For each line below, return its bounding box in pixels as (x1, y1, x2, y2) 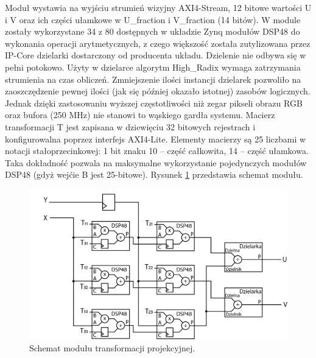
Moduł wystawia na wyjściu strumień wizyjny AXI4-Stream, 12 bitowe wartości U (5, 1, 312, 13)
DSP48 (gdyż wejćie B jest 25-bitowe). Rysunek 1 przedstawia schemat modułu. (5, 168, 303, 181)
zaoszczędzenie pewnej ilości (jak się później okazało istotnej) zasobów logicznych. (5, 85, 311, 97)
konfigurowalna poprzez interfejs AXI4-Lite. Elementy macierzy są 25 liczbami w (5, 132, 306, 145)
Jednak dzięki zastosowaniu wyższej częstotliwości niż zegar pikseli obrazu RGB (5, 96, 303, 109)
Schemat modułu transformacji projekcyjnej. (29, 341, 195, 354)
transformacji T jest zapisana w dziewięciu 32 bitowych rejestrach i (5, 120, 256, 133)
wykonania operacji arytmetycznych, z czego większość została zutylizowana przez (5, 37, 311, 49)
